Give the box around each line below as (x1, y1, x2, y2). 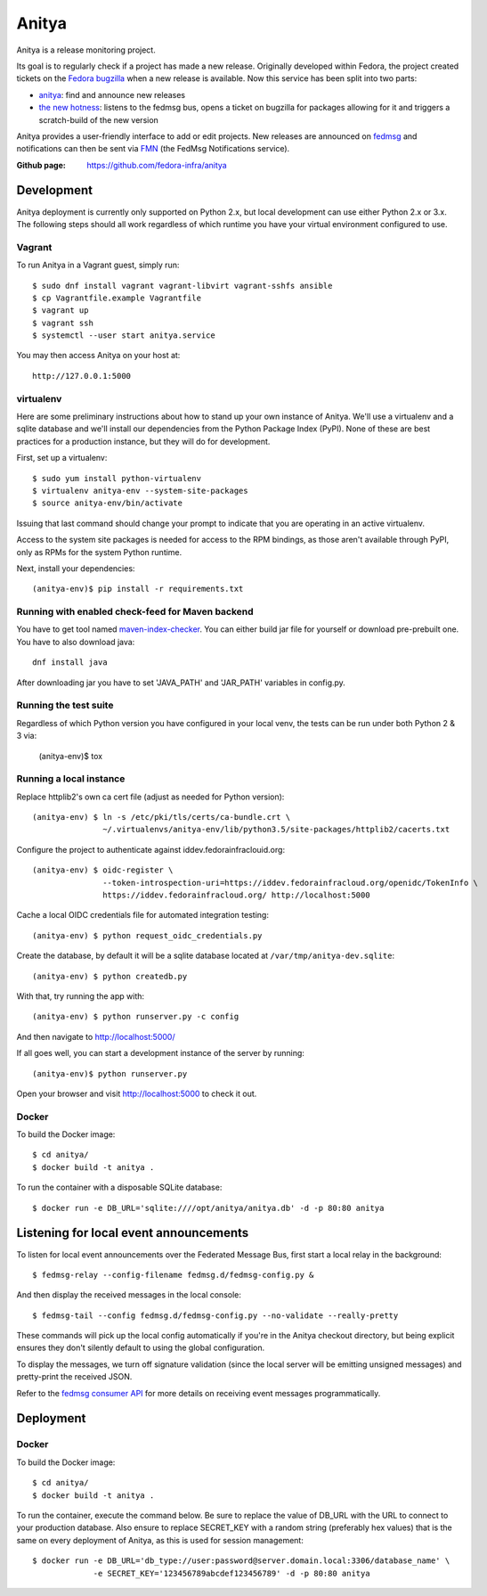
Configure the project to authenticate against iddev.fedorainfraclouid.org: (16, 844, 285, 855)
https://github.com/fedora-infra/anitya (86, 160, 227, 170)
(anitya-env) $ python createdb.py (32, 971, 188, 981)
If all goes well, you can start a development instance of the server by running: (16, 1048, 304, 1059)
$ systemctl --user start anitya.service (32, 331, 215, 340)
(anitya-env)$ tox (38, 750, 102, 761)
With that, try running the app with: (16, 990, 145, 1002)
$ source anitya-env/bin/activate (32, 498, 183, 508)
